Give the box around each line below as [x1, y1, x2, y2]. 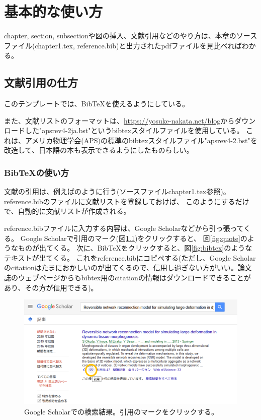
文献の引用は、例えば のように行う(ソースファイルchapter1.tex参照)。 [4, 186, 230, 197]
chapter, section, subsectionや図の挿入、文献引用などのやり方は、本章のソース [4, 30, 257, 41]
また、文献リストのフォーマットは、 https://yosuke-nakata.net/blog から [4, 115, 235, 126]
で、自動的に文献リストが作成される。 [4, 206, 131, 216]
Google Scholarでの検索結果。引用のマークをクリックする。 [24, 406, 218, 416]
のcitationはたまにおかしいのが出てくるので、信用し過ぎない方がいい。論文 [4, 262, 252, 273]
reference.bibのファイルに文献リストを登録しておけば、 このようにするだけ [4, 196, 249, 206]
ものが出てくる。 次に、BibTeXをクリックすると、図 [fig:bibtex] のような [18, 243, 252, 253]
